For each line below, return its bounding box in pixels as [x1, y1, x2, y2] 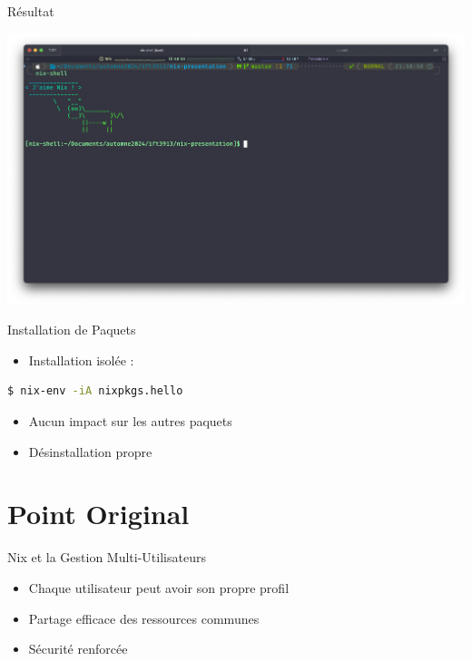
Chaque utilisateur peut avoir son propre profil [28, 578, 290, 597]
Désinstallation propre [28, 442, 152, 461]
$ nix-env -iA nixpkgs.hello [7, 384, 183, 398]
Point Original [7, 495, 190, 532]
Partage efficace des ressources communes [28, 608, 260, 627]
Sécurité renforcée [28, 639, 128, 658]
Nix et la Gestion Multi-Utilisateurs [7, 548, 206, 567]
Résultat [7, 2, 54, 20]
